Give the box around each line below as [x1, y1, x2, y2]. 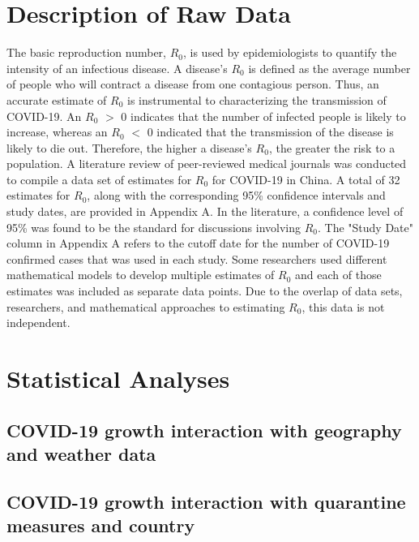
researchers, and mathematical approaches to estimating [6, 298, 285, 315]
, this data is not [301, 298, 385, 315]
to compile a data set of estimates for [6, 170, 192, 187]
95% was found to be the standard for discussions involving [6, 218, 301, 235]
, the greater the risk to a [268, 139, 395, 156]
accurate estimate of [6, 91, 107, 108]
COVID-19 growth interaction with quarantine [6, 488, 406, 514]
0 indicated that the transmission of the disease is [147, 123, 394, 140]
